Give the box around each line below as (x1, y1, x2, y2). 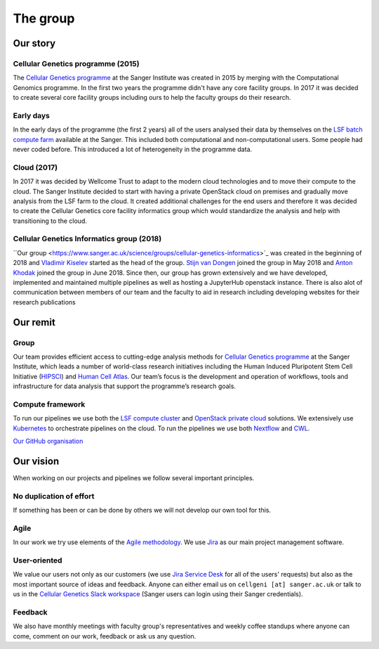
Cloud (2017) (13, 162, 58, 172)
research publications (13, 297, 77, 306)
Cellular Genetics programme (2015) (13, 58, 140, 68)
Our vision (13, 455, 60, 467)
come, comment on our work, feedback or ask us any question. (13, 631, 197, 640)
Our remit (13, 316, 55, 328)
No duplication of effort (13, 491, 95, 501)
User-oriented (13, 555, 62, 565)
